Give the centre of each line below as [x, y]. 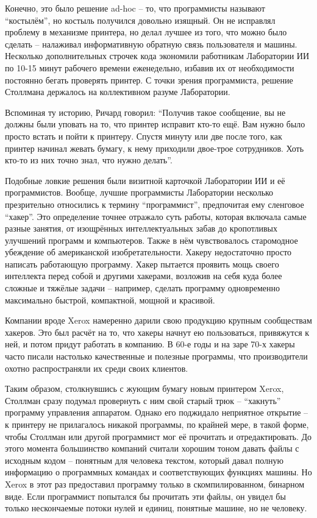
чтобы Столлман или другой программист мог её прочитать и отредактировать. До [158, 436]
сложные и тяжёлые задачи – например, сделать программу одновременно [142, 288]
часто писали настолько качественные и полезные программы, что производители [156, 356]
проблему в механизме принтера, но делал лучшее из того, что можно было [146, 32]
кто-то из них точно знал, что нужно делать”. [89, 160]
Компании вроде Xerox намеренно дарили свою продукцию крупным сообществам [158, 320]
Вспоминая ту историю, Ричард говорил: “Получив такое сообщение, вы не [145, 112]
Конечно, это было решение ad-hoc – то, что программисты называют [135, 8]
